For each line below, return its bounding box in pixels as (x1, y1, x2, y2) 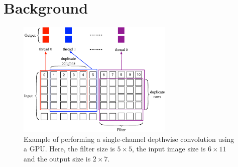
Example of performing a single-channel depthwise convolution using (24, 133, 234, 144)
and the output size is (24, 153, 91, 163)
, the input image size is (132, 143, 206, 154)
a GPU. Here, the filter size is (24, 143, 115, 154)
